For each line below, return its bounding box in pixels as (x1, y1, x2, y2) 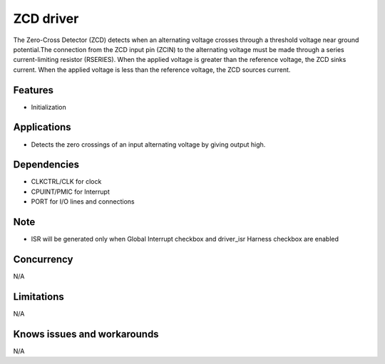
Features (13, 84, 53, 96)
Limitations (13, 291, 64, 303)
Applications (13, 121, 71, 133)
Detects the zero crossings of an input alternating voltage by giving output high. (31, 140, 266, 149)
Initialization (31, 103, 67, 111)
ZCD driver (13, 11, 79, 26)
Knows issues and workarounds (13, 328, 160, 340)
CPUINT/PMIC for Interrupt (31, 187, 110, 196)
